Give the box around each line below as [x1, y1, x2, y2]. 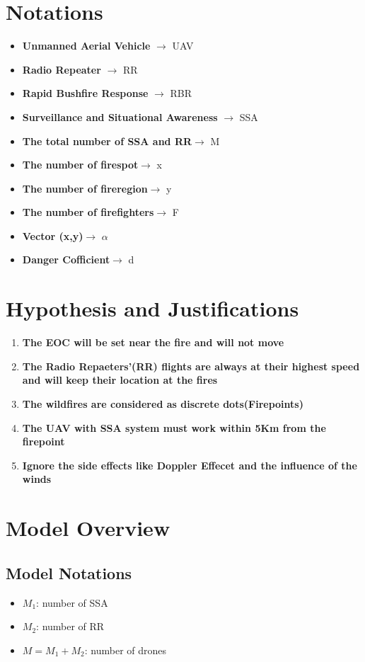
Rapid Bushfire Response [22, 86, 149, 101]
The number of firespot [22, 157, 139, 172]
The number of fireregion [22, 181, 148, 195]
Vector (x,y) [22, 228, 83, 243]
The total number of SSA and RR [22, 133, 192, 148]
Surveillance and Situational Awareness [22, 109, 218, 124]
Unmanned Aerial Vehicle [22, 38, 151, 53]
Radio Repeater [22, 62, 101, 76]
